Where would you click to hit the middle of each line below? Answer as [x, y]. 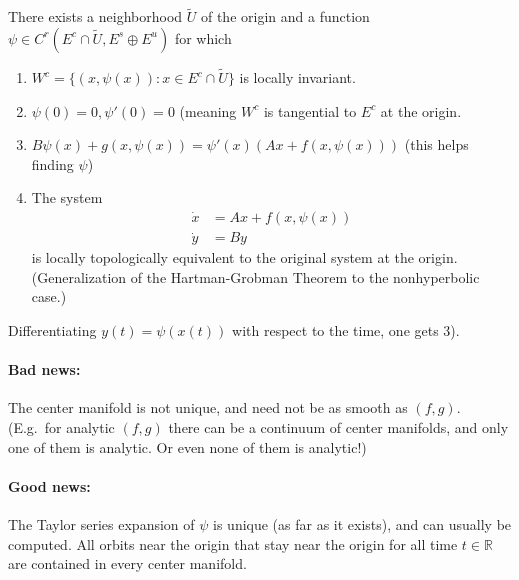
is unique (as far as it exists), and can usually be [362, 524]
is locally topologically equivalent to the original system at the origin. [244, 257]
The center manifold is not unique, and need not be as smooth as [208, 407]
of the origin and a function [285, 16]
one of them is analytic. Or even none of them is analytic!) [187, 446]
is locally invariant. [297, 77]
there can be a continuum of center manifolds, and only [338, 427]
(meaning [208, 110]
